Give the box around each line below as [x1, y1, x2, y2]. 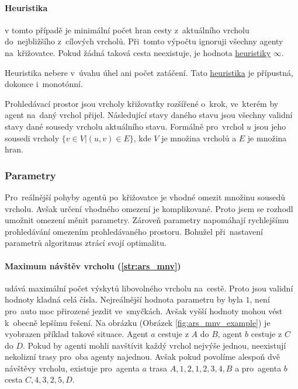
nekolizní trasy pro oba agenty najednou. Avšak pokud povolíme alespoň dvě [5, 350, 280, 363]
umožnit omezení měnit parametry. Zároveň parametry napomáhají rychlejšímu [5, 214, 289, 226]
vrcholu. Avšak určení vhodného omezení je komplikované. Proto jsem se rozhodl [5, 202, 293, 214]
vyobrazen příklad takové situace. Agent [5, 328, 148, 340]
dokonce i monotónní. [5, 78, 83, 90]
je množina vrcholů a [161, 131, 237, 144]
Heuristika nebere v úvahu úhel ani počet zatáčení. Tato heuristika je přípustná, [5, 66, 293, 78]
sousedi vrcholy [5, 131, 60, 144]
